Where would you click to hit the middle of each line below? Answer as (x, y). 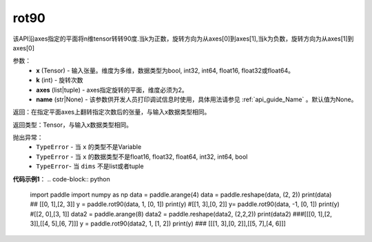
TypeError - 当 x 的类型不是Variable (89, 147)
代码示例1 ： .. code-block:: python (61, 179)
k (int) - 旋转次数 (60, 80)
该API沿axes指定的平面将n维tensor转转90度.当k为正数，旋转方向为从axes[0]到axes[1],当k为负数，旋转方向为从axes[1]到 (183, 39)
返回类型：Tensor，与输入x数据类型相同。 (73, 125)
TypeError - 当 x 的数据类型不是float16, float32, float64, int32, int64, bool (142, 157)
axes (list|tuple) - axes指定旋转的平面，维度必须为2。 (112, 90)
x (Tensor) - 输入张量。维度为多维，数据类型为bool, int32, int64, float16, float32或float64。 (165, 70)
